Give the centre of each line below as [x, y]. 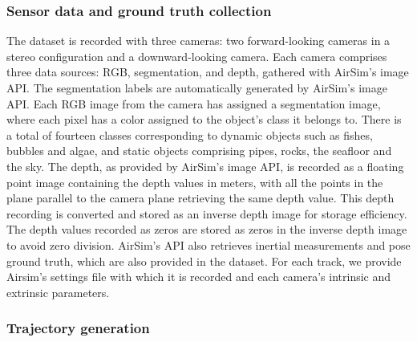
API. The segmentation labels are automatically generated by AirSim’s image [197, 88]
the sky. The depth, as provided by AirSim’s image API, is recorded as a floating [205, 166]
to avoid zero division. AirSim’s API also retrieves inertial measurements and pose [208, 244]
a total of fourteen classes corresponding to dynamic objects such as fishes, [190, 134]
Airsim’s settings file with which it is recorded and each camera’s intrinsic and [199, 277]
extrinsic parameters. [58, 292]
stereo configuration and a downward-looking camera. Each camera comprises [197, 56]
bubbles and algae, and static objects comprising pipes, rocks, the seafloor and [199, 151]
